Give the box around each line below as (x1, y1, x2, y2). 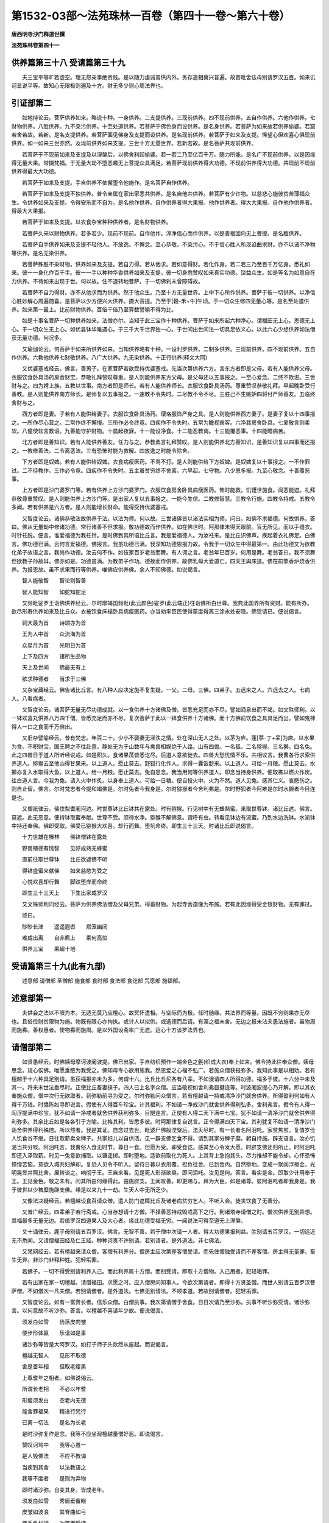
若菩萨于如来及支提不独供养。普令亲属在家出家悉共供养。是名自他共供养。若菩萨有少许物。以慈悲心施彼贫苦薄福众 (21, 190, 310, 197)
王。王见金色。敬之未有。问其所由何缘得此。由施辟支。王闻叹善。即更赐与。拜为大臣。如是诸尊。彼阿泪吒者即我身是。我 (11, 1178, 316, 1185)
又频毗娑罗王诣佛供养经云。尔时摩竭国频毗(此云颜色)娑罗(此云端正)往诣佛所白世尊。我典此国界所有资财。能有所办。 (21, 599, 313, 607)
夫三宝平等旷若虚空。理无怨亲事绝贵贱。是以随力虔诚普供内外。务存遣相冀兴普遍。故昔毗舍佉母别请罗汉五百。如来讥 (21, 73, 316, 80)
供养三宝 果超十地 (21, 945, 76, 953)
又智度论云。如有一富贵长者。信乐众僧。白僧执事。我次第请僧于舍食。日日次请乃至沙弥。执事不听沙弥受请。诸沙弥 (21, 1298, 310, 1306)
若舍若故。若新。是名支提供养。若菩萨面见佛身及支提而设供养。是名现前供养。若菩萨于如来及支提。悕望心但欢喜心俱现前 (11, 131, 316, 138)
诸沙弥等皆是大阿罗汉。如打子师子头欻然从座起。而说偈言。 (21, 1340, 172, 1348)
